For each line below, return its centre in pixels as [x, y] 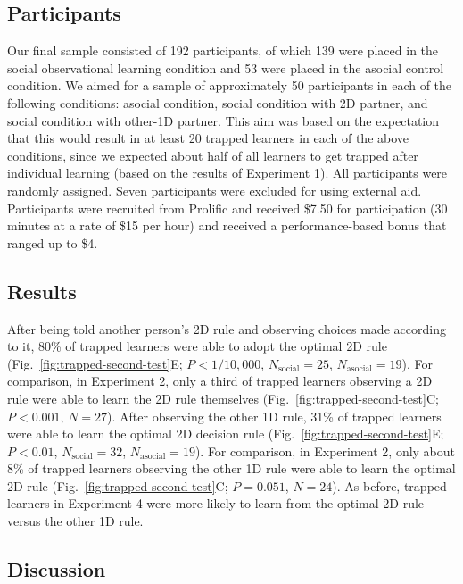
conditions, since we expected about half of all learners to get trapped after [213, 155]
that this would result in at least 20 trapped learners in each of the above [208, 138]
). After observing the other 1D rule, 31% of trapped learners [274, 416]
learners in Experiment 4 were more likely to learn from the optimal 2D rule [216, 503]
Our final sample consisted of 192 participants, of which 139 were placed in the [223, 50]
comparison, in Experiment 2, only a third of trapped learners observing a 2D [220, 381]
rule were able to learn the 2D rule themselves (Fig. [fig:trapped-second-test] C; [223, 398]
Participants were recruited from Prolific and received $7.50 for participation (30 [227, 208]
